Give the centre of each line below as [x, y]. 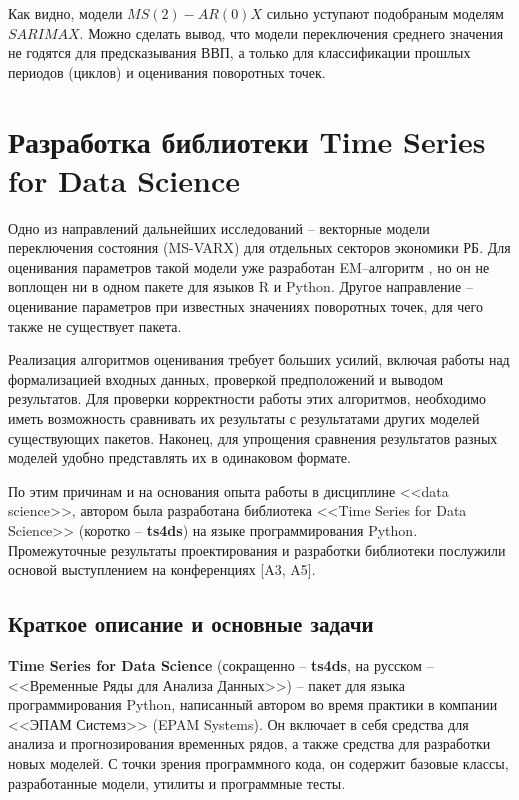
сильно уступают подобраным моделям [385, 13]
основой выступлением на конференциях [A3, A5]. [162, 569]
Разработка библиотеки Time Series [247, 140]
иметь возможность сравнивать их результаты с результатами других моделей [244, 418]
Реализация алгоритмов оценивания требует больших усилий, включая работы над [259, 359]
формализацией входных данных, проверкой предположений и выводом [226, 378]
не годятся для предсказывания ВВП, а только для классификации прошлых [239, 52]
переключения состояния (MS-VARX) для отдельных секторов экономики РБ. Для [259, 247]
